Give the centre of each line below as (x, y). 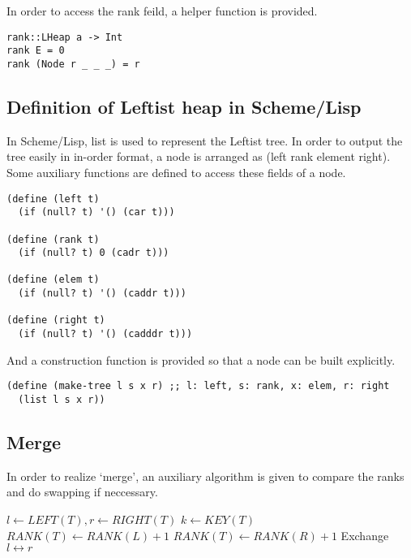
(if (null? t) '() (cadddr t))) (105, 334)
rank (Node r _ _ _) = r (73, 64)
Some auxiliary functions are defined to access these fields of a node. (176, 172)
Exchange (365, 535)
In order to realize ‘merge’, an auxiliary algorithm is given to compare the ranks (205, 476)
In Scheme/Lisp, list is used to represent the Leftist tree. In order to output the (205, 140)
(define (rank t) (53, 239)
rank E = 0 (36, 51)
